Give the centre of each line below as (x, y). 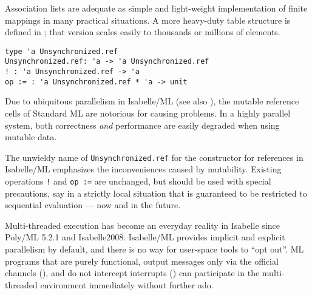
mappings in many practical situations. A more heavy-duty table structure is (148, 20)
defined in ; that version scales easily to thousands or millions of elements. (143, 32)
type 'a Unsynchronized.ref (62, 51)
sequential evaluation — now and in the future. (93, 205)
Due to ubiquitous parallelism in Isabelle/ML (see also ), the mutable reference (152, 101)
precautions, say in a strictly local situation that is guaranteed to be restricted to (156, 193)
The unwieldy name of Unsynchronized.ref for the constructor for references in (154, 157)
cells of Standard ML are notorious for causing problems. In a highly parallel (148, 113)
